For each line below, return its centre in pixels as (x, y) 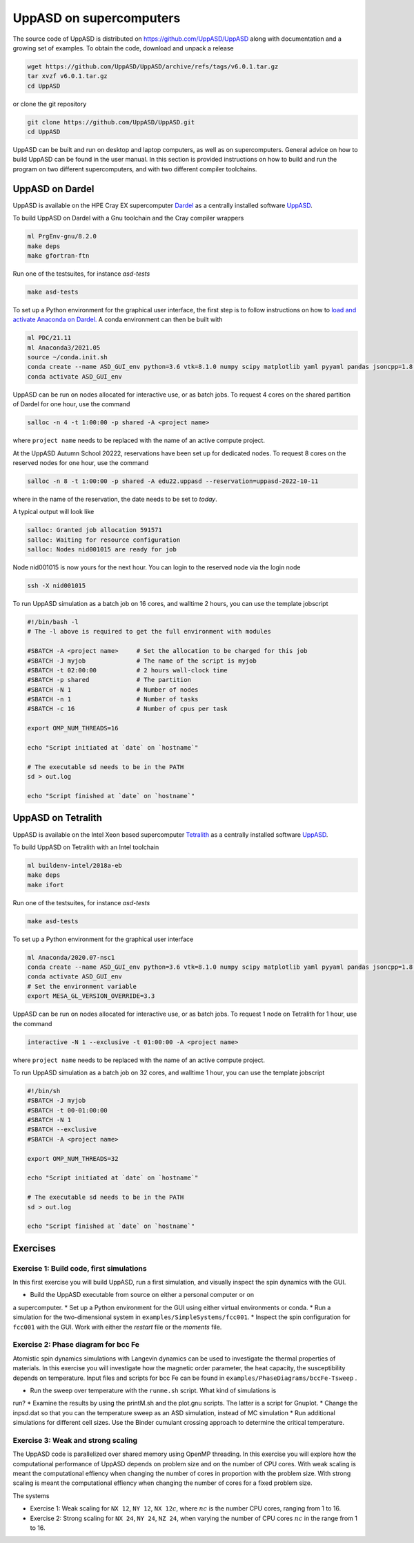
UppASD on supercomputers (97, 18)
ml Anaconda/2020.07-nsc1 (71, 957)
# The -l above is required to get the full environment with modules (149, 632)
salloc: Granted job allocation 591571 (95, 530)
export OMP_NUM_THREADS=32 (73, 1158)
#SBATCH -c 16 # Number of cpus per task (127, 709)
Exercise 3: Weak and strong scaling (75, 1440)
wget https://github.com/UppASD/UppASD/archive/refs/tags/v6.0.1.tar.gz (153, 66)
